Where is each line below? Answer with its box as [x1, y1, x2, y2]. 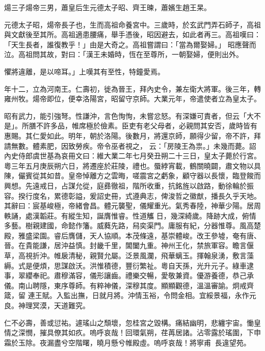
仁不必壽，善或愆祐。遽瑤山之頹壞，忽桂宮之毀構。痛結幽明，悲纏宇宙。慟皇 [4, 317, 261, 328]
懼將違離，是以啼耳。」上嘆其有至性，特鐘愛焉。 [4, 66, 165, 76]
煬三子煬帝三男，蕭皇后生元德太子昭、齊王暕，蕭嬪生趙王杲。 [4, 2, 211, 12]
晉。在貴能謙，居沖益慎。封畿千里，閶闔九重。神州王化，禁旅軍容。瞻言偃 [4, 240, 254, 251]
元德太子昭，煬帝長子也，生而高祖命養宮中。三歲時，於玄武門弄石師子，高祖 [4, 19, 261, 30]
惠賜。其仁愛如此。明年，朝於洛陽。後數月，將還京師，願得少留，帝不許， [4, 130, 254, 141]
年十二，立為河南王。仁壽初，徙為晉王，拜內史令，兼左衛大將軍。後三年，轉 [4, 83, 261, 94]
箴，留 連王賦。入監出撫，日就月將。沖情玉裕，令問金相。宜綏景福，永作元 [4, 290, 256, 301]
